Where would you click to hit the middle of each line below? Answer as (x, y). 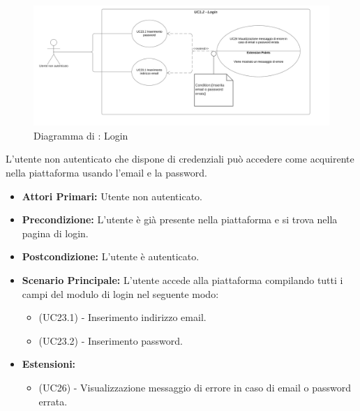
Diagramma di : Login (81, 135)
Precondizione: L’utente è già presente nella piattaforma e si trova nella (180, 219)
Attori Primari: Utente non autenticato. (112, 196)
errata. (53, 401)
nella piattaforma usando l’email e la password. (106, 173)
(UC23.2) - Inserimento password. (111, 340)
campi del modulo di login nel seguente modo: (120, 293)
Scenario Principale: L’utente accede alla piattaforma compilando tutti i (182, 280)
